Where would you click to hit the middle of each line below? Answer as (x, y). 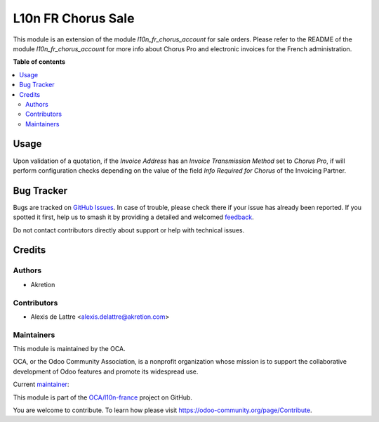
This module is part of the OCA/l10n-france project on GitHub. (103, 397)
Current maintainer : (41, 384)
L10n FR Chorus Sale (74, 18)
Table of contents (39, 62)
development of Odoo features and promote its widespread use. (106, 371)
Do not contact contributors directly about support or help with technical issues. (129, 230)
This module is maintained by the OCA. (69, 349)
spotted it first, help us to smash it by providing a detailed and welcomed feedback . (133, 217)
